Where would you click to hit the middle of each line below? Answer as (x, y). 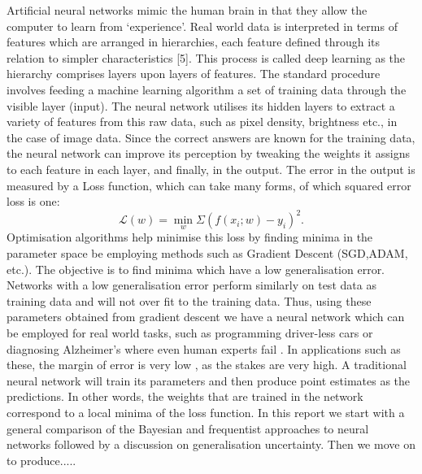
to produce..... (41, 460)
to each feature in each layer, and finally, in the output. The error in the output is (211, 169)
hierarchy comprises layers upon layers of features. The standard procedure (194, 74)
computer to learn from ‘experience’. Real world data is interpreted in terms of (202, 26)
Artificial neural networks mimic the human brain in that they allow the (187, 10)
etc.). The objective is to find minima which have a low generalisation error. (196, 269)
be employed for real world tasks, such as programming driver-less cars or (190, 333)
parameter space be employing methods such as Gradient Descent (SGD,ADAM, (207, 253)
